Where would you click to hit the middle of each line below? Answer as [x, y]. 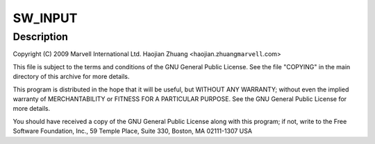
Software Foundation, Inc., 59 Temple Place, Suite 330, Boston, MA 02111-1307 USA [133, 131]
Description [41, 37]
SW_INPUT [45, 18]
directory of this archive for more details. [71, 77]
